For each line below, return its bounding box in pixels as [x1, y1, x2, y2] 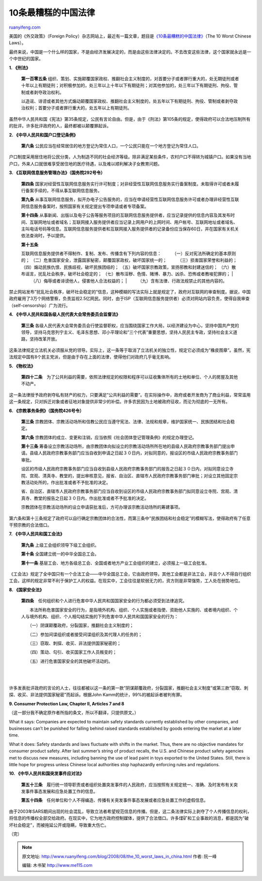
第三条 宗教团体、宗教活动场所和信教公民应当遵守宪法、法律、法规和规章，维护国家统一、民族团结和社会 [21, 418, 230, 424]
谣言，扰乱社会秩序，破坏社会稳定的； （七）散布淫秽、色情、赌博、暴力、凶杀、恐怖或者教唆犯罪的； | [25, 271, 233, 277]
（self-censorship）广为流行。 [9, 302, 70, 308]
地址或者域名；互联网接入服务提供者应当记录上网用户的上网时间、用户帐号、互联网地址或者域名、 [42, 219, 238, 225]
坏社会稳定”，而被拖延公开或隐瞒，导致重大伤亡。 [9, 822, 109, 828]
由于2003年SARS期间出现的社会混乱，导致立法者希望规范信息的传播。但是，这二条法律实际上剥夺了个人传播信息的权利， [9, 808, 252, 814]
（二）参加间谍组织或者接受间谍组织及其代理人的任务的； [29, 631, 143, 637]
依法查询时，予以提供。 [21, 233, 68, 238]
